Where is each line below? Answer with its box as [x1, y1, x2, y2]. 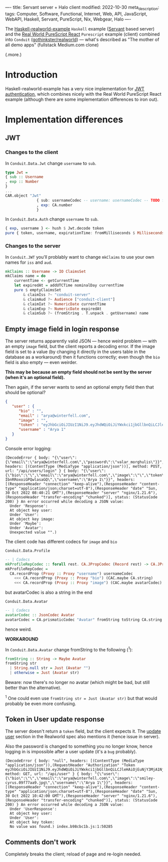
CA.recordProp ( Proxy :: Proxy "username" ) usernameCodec [9, 571, 133, 576]
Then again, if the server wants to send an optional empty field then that [5, 384, 154, 390]
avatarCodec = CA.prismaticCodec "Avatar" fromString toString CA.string [5, 617, 162, 622]
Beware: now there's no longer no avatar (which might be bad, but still [5, 679, 150, 685]
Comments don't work [5, 837, 76, 846]
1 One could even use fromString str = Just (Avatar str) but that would [5, 695, 157, 701]
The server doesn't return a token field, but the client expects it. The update [5, 728, 161, 734]
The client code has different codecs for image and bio [5, 539, 117, 545]
